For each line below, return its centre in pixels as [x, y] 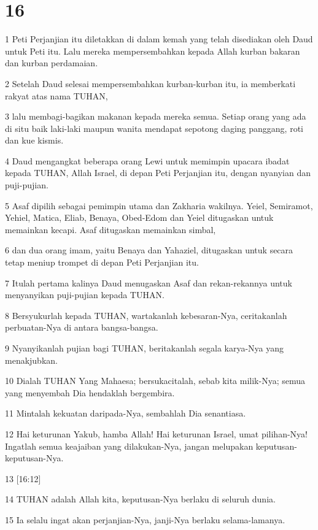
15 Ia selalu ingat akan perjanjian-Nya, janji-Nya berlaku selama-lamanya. [145, 519]
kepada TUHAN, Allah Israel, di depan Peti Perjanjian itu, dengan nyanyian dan [158, 173]
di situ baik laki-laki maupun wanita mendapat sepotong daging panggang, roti [154, 128]
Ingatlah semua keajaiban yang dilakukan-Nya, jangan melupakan [129, 446]
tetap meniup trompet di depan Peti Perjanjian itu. [102, 262]
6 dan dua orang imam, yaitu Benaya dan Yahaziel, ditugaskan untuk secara [149, 250]
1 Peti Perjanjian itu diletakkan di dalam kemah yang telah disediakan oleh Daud [159, 39]
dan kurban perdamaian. [52, 63]
